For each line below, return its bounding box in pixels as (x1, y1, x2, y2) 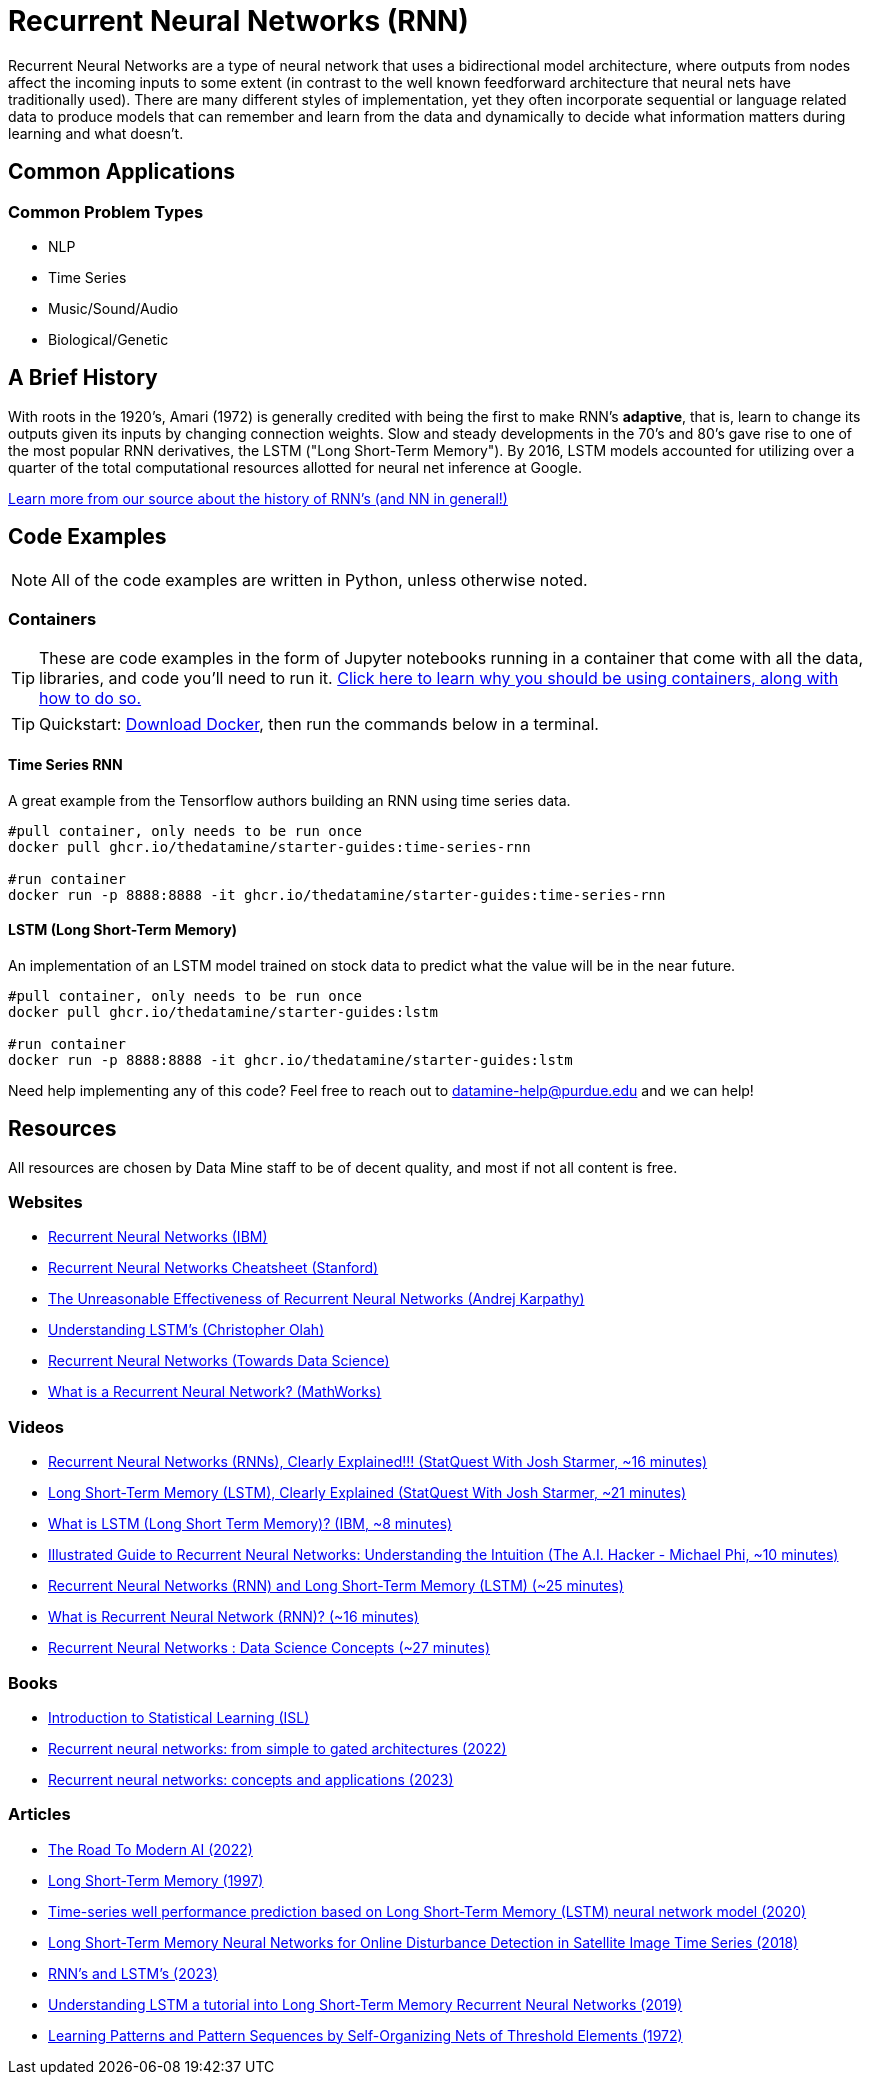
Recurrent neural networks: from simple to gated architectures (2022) (48, 1739, 507, 1757)
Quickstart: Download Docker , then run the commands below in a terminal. (39, 714, 599, 735)
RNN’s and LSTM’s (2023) (48, 1964, 218, 1982)
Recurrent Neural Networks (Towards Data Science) (48, 1352, 390, 1370)
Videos (8, 1416, 64, 1437)
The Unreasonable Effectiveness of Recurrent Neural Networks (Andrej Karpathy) (48, 1290, 585, 1308)
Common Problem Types (8, 201, 204, 222)
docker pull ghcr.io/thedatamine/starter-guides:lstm (8, 1003, 438, 1020)
